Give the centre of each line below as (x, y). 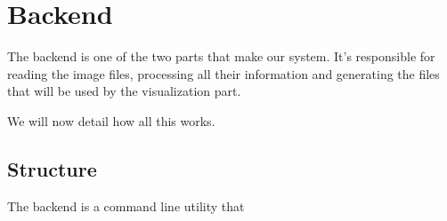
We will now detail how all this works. (111, 120)
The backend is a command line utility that (126, 205)
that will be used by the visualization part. (124, 91)
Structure (52, 168)
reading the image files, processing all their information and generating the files (223, 73)
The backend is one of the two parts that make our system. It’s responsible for (221, 56)
